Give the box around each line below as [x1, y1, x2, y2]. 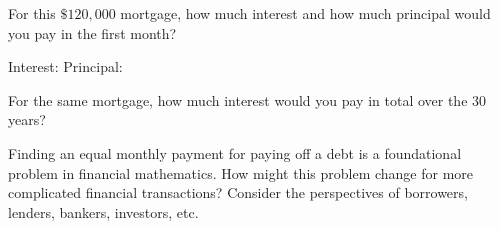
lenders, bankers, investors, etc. [8, 201, 199, 222]
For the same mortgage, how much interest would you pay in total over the [8, 89, 468, 110]
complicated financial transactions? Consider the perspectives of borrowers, [8, 182, 468, 203]
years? [8, 109, 46, 130]
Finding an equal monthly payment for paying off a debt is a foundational [8, 142, 462, 163]
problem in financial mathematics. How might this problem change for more [8, 162, 474, 183]
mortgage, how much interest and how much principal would [120, 3, 491, 23]
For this [8, 3, 56, 23]
